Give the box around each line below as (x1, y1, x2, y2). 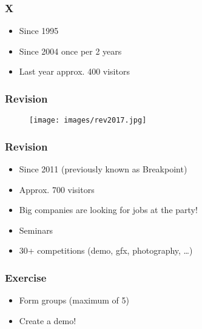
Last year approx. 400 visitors (19, 65, 130, 78)
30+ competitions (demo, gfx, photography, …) (19, 244, 193, 257)
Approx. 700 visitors (19, 183, 95, 195)
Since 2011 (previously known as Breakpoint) (19, 163, 187, 175)
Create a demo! (19, 314, 76, 327)
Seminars (19, 223, 53, 236)
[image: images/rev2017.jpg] (29, 116, 147, 125)
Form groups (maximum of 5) (19, 294, 129, 307)
